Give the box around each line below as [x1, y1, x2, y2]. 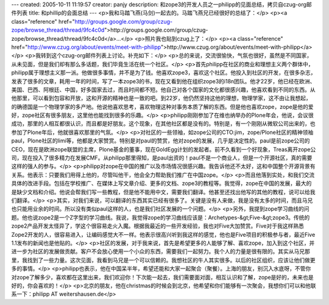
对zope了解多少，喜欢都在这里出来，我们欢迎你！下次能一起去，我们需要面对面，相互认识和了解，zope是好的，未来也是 [11, 273, 314, 281]
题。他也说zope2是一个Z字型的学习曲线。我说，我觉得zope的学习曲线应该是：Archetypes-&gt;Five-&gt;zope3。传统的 [11, 214, 310, 221]
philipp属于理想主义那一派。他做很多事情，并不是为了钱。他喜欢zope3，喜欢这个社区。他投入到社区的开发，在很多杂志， [11, 69, 316, 76]
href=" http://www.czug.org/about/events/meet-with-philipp [11, 43, 161, 51]
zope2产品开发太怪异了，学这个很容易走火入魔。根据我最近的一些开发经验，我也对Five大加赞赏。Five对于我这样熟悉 [11, 222, 305, 230]
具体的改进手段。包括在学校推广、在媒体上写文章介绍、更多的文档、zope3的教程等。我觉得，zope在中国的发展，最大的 [11, 180, 312, 187]
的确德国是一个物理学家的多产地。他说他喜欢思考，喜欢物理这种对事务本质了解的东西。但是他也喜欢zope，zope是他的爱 [11, 103, 314, 110]
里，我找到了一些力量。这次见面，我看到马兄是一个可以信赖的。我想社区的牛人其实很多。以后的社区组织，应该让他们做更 [11, 256, 316, 264]
